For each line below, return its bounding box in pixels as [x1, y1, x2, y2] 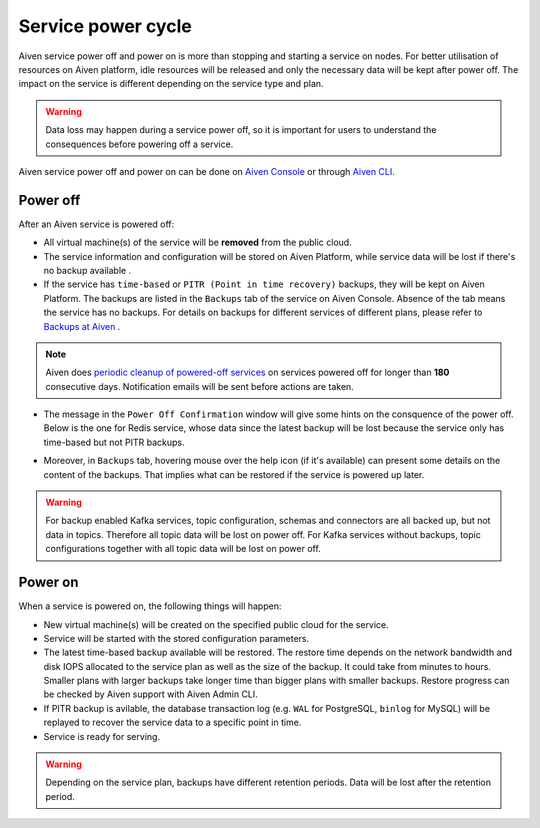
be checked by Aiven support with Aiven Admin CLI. [43, 688, 259, 700]
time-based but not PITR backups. [43, 436, 185, 448]
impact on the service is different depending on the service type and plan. [18, 78, 324, 90]
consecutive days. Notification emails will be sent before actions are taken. [45, 380, 354, 392]
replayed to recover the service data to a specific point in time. [43, 716, 302, 729]
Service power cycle [18, 15, 192, 37]
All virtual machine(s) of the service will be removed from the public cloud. [43, 236, 352, 249]
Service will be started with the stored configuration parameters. [43, 632, 310, 644]
